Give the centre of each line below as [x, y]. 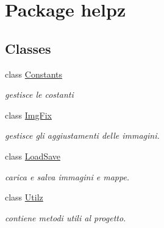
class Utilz [24, 197]
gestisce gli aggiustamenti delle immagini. [82, 135]
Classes [28, 48]
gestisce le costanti [39, 94]
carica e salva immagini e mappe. [67, 176]
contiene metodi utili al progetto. [66, 217]
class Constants [34, 74]
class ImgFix [28, 115]
